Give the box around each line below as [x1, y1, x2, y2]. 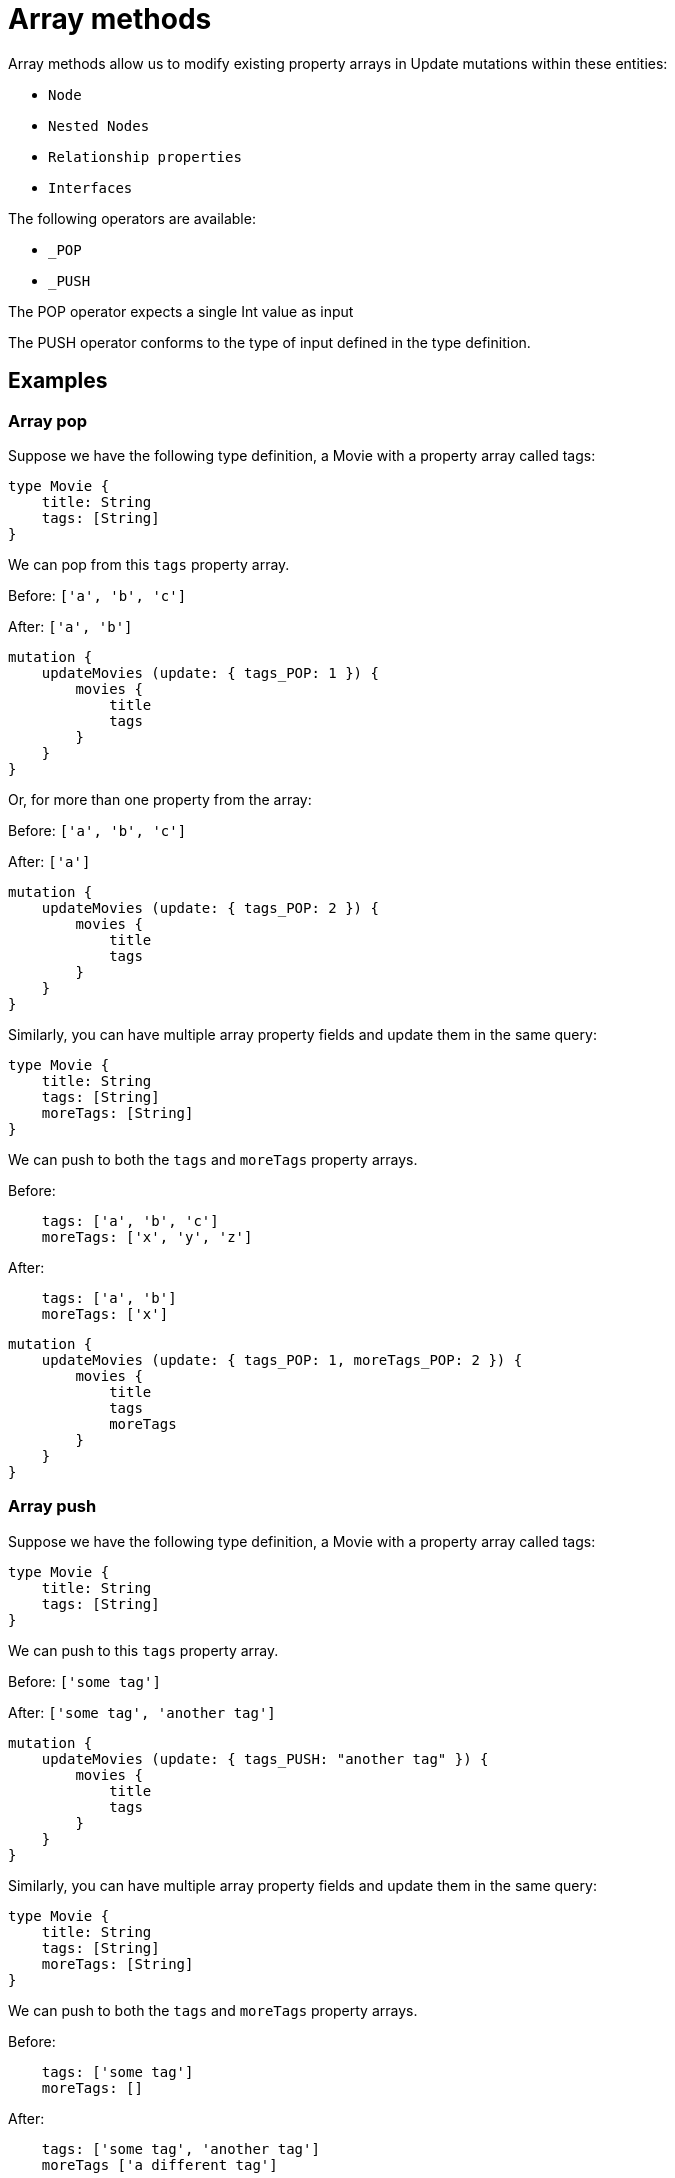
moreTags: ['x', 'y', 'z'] [41, 1228, 253, 1245]
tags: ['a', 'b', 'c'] [41, 1212, 219, 1229]
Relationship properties [48, 148, 242, 165]
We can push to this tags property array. [8, 1641, 279, 1659]
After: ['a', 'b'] [8, 617, 133, 635]
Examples [8, 368, 108, 394]
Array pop [8, 410, 88, 431]
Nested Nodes [48, 117, 150, 134]
